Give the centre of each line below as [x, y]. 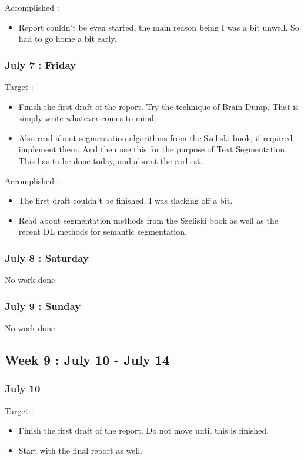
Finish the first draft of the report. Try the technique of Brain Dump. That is [158, 106]
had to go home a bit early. [68, 39]
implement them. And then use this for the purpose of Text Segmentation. [153, 149]
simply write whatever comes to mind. [87, 118]
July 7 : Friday [40, 64]
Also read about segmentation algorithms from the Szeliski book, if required [156, 137]
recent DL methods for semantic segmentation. [103, 231]
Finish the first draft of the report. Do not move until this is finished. [144, 430]
